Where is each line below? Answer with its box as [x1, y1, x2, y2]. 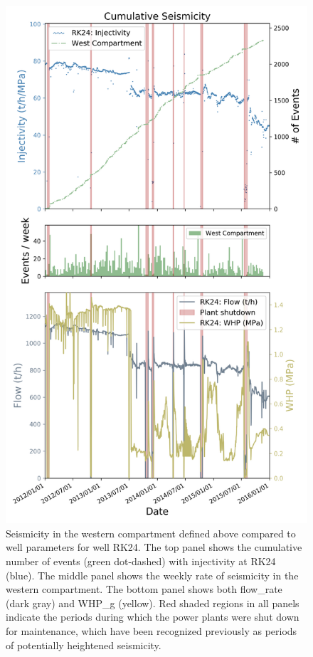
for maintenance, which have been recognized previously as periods [6, 624, 297, 638]
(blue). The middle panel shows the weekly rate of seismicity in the [6, 567, 299, 582]
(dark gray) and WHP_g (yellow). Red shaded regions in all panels [6, 595, 299, 610]
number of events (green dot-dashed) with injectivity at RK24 [6, 554, 276, 569]
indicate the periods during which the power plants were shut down [6, 609, 299, 624]
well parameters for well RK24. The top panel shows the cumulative [6, 540, 302, 554]
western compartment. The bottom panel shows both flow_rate [6, 582, 282, 596]
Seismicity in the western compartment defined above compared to [6, 525, 296, 540]
